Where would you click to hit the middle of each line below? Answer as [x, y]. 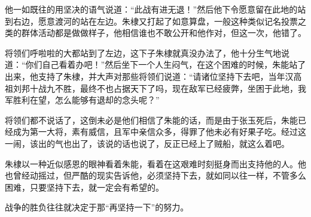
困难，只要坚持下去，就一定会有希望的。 [84, 187]
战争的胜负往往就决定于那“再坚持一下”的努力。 [97, 207]
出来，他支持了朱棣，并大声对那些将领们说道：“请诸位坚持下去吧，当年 [145, 76]
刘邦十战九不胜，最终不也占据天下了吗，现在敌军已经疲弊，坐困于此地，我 [159, 88]
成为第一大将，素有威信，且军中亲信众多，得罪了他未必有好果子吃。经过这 [159, 132]
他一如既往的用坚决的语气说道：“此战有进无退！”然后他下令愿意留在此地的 [151, 9]
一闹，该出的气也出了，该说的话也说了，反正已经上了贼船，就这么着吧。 [147, 143]
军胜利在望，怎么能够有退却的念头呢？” [82, 100]
